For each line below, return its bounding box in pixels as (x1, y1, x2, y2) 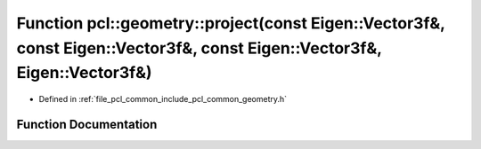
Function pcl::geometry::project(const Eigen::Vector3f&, (16, 13, 445, 33)
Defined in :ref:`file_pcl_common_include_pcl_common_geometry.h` (38, 94, 288, 105)
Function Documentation (16, 116, 158, 132)
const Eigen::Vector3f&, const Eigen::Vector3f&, (16, 38, 382, 58)
